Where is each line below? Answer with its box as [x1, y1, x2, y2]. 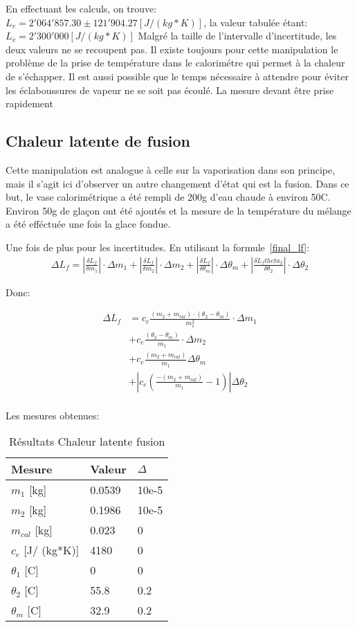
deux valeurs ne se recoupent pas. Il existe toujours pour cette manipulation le [6, 42, 338, 56]
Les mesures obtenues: [6, 408, 100, 422]
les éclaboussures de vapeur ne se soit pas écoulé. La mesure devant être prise [6, 82, 334, 97]
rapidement [6, 96, 53, 111]
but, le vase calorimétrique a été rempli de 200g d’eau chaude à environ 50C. [6, 190, 331, 204]
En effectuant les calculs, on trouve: [6, 1, 157, 15]
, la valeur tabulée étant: [203, 15, 308, 29]
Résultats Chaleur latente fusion [8, 433, 165, 450]
